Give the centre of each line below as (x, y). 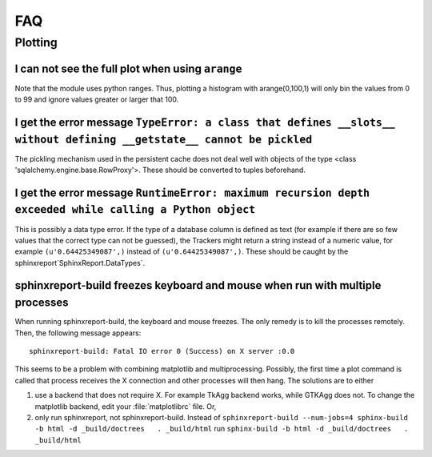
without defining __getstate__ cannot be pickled (164, 139)
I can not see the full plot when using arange (128, 68)
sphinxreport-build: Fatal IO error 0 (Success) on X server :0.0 (162, 351)
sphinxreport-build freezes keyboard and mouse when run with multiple (198, 285)
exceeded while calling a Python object (135, 210)
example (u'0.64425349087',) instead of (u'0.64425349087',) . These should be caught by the (182, 251)
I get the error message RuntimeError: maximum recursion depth (192, 192)
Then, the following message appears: (78, 333)
